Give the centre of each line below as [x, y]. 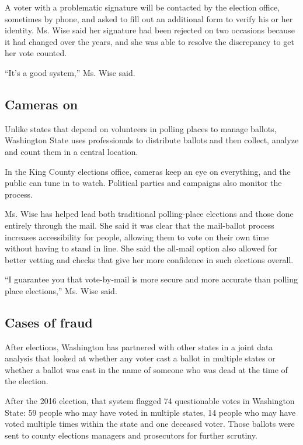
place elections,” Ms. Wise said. [61, 290]
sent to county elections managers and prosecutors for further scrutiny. [131, 435]
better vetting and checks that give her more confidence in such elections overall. [149, 259]
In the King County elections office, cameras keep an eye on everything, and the [148, 171]
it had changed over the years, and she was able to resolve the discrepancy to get [149, 41]
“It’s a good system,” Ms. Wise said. [70, 72]
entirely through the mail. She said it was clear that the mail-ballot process [140, 225]
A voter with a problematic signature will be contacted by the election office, [142, 7]
